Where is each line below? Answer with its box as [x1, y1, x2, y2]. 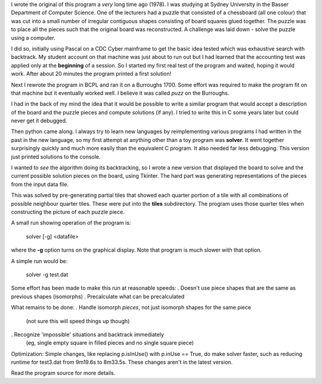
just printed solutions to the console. [11, 153, 101, 160]
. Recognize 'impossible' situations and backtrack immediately [11, 331, 164, 338]
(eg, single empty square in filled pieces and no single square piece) [26, 339, 194, 346]
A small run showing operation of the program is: [11, 219, 131, 227]
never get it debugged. [11, 117, 67, 125]
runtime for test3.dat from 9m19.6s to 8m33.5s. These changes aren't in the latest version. [11, 358, 233, 366]
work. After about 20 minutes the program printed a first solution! [11, 70, 172, 78]
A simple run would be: [11, 257, 68, 265]
